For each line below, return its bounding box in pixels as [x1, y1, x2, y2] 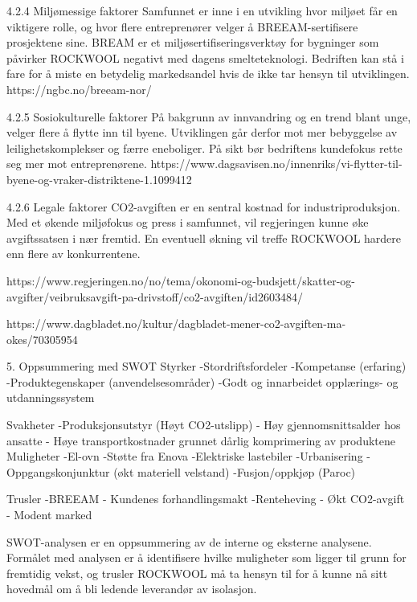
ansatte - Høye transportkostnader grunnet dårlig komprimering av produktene [6, 432, 395, 448]
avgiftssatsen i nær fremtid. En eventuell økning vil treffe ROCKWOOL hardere [6, 229, 402, 246]
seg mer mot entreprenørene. [6, 155, 147, 172]
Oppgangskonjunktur [6, 463, 110, 480]
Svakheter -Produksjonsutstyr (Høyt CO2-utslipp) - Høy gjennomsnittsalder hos [6, 416, 401, 433]
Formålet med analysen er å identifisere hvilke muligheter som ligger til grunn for [6, 549, 407, 566]
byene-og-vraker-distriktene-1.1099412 [6, 170, 192, 187]
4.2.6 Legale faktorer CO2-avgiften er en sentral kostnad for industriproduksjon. [6, 198, 401, 215]
